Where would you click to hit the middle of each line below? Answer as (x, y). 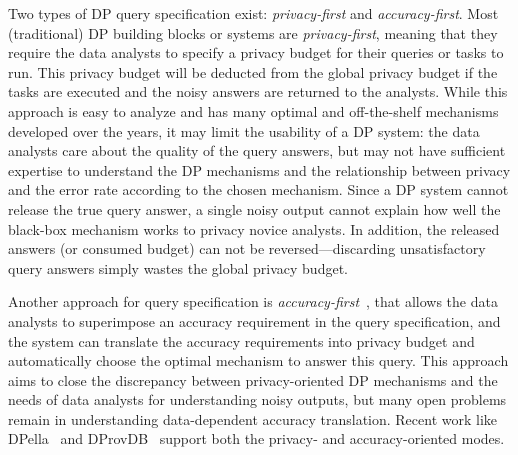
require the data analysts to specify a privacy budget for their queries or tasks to (256, 52)
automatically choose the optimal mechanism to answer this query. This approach (258, 360)
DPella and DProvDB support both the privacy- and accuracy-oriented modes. (256, 438)
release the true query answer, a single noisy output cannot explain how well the (254, 208)
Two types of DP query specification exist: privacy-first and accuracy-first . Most (253, 13)
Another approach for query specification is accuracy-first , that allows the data (253, 301)
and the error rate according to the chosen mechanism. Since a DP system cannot (258, 189)
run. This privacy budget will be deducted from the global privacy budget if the (253, 71)
